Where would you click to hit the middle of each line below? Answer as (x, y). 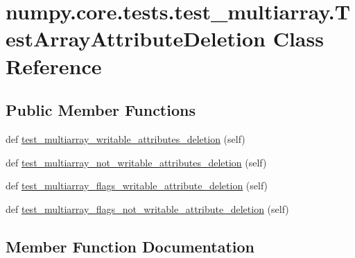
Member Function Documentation (130, 246)
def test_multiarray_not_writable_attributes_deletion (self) (136, 162)
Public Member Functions (101, 110)
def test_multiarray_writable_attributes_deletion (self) (125, 138)
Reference (54, 66)
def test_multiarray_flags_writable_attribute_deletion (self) (137, 186)
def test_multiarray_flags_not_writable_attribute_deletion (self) (147, 208)
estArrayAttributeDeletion (136, 38)
